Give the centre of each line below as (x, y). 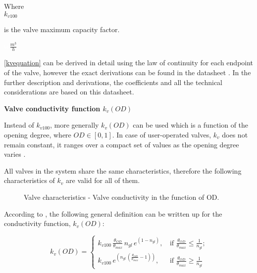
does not (235, 135)
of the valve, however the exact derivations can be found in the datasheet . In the (128, 72)
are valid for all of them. (103, 180)
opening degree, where (38, 135)
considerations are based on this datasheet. (69, 92)
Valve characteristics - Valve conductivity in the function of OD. (122, 197)
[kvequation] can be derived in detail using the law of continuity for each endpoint (129, 63)
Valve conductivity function (52, 108)
